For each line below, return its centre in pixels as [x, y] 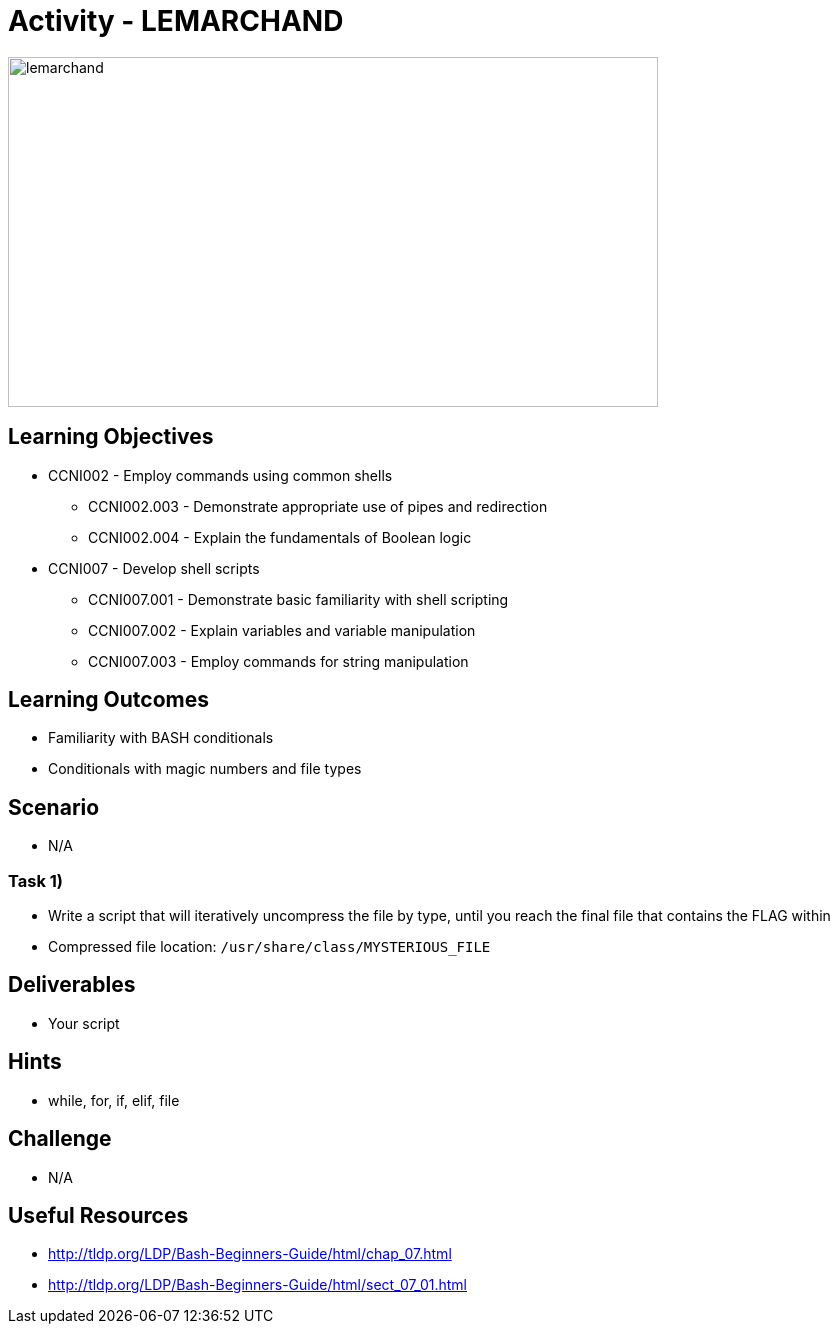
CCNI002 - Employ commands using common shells [220, 475]
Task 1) [35, 880]
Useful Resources [98, 1215]
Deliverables [72, 985]
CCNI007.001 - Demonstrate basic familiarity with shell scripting [298, 599]
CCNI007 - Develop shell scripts [154, 568]
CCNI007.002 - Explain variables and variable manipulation [282, 630]
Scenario [54, 807]
